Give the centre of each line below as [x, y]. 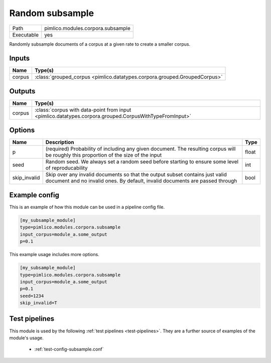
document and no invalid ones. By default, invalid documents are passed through [141, 181]
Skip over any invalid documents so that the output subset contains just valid [136, 175]
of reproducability [66, 168]
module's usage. [26, 338]
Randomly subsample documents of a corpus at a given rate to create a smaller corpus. [100, 44]
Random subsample [52, 13]
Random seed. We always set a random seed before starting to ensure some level [142, 162]
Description [60, 142]
